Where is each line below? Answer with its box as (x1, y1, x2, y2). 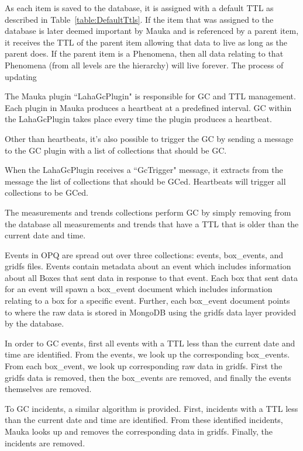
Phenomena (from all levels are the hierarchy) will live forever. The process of (5, 58, 284, 71)
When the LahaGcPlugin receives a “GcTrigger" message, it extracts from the (5, 164, 283, 176)
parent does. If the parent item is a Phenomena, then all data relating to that (5, 47, 284, 60)
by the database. (5, 317, 64, 329)
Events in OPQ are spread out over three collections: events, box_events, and (5, 248, 284, 261)
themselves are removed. (5, 383, 92, 395)
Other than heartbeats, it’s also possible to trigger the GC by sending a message (5, 132, 294, 144)
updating (5, 70, 37, 82)
